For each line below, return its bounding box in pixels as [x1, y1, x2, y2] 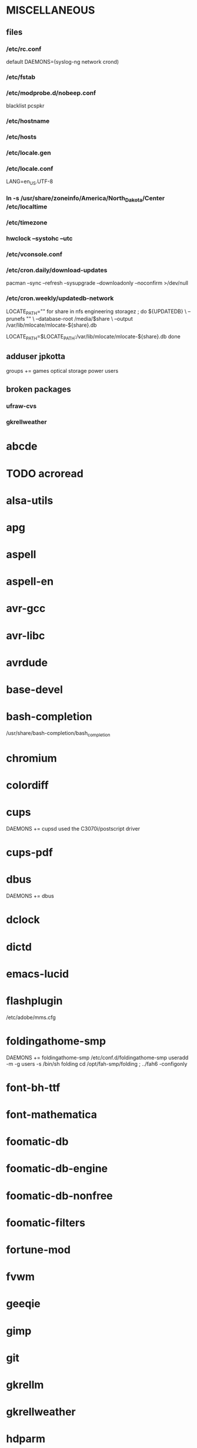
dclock [6, 913, 40, 926]
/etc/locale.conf [6, 164, 54, 173]
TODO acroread [6, 467, 84, 480]
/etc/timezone [6, 219, 48, 227]
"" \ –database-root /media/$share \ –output [26, 315, 133, 323]
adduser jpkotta [6, 352, 66, 362]
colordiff [6, 779, 49, 792]
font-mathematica [6, 1108, 97, 1121]
